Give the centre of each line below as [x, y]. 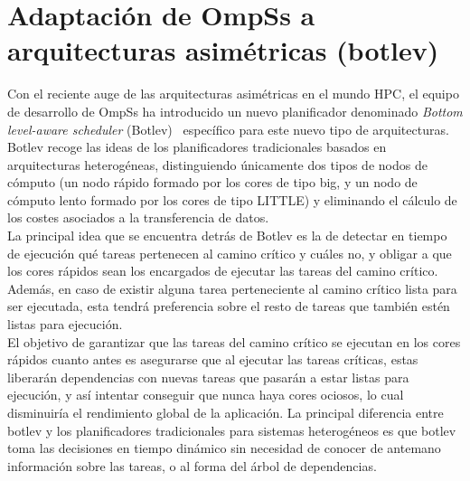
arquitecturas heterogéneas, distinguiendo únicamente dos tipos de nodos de [217, 164]
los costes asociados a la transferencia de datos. [138, 217]
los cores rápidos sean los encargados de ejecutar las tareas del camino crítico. [223, 271]
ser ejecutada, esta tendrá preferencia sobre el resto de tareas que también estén [229, 306]
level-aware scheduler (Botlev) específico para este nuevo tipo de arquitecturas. [228, 129]
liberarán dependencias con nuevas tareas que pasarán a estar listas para [208, 377]
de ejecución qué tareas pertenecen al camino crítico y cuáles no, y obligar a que [230, 253]
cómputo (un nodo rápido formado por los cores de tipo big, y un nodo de [212, 182]
